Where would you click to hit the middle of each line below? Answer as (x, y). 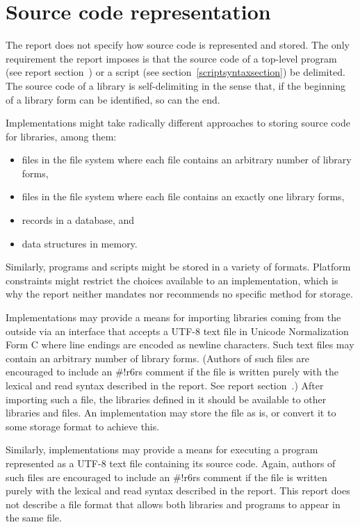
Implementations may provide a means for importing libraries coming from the (173, 317)
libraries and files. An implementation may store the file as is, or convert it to (171, 413)
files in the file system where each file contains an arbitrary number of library (187, 160)
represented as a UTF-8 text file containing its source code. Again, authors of (171, 463)
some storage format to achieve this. (83, 426)
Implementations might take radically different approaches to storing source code (178, 123)
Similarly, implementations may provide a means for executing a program (162, 449)
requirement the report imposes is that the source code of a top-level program (171, 58)
